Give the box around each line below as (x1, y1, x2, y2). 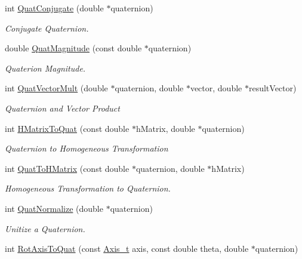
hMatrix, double (135, 122, 195, 134)
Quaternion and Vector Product (5, 101, 120, 114)
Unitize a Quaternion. (5, 222, 85, 235)
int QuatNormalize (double (5, 202, 103, 214)
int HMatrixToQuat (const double (5, 122, 130, 134)
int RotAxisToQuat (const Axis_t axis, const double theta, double (5, 242, 249, 255)
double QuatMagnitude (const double (5, 42, 142, 54)
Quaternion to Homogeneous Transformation (5, 142, 168, 155)
